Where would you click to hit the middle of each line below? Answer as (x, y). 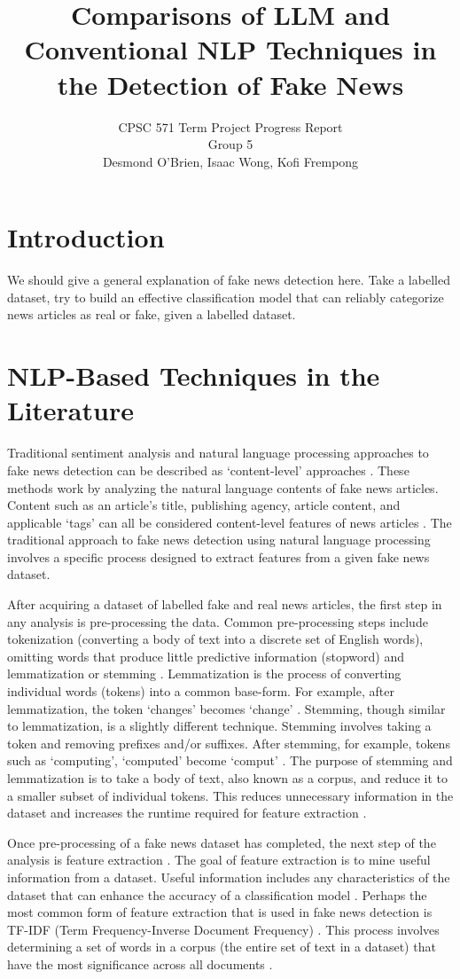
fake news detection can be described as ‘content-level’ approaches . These (208, 470)
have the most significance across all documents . (140, 963)
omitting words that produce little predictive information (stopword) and (206, 656)
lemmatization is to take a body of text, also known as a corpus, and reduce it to (227, 778)
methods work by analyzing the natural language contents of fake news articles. (223, 487)
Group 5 (230, 144)
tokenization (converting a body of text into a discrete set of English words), (215, 639)
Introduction (86, 237)
